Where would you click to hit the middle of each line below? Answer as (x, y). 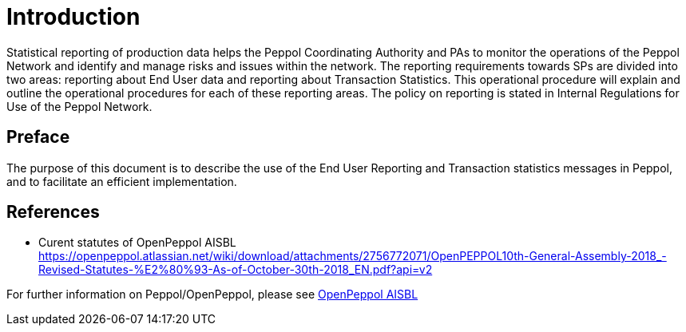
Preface (38, 137)
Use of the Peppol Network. (79, 106)
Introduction (73, 17)
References (53, 212)
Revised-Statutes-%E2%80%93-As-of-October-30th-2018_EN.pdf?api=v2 (236, 270)
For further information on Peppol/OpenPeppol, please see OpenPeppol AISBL (212, 294)
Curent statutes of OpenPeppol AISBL (137, 243)
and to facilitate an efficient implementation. (122, 181)
